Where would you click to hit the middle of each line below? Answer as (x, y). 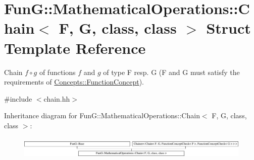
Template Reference (75, 48)
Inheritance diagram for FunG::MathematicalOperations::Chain (102, 115)
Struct (228, 28)
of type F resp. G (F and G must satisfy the (171, 72)
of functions (57, 72)
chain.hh (57, 98)
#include (18, 98)
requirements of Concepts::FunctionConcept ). (74, 82)
